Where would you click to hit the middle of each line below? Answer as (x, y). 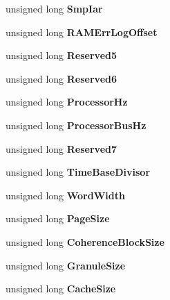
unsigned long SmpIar (54, 8)
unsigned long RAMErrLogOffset (82, 32)
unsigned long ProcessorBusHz (76, 125)
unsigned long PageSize (58, 218)
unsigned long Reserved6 (62, 78)
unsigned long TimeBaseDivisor (78, 172)
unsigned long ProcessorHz (67, 102)
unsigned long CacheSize (61, 289)
